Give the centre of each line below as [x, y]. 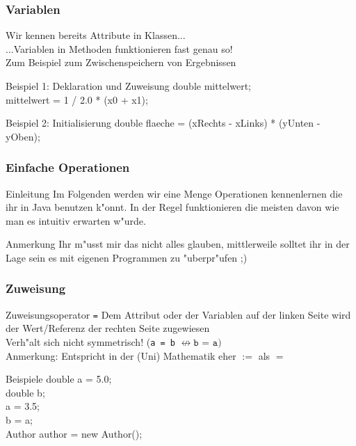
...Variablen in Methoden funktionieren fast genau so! [119, 48]
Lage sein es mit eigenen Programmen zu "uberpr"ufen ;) [127, 257]
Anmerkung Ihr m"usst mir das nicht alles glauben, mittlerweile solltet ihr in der [178, 244]
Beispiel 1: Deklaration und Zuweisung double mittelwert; [128, 86]
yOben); [23, 136]
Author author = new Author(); [74, 433]
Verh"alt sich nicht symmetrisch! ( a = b [90, 342]
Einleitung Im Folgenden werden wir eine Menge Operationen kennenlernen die [174, 193]
